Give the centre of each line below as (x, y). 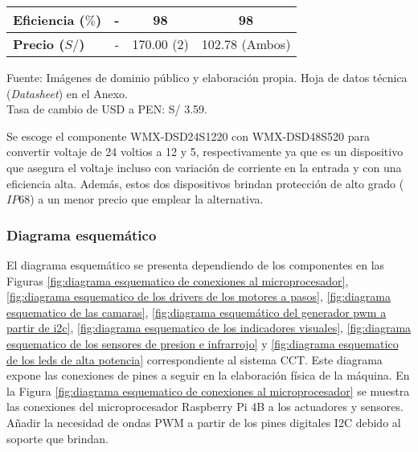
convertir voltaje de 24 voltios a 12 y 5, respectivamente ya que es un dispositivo (205, 152)
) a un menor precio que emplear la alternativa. (147, 199)
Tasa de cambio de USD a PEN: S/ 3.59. (107, 109)
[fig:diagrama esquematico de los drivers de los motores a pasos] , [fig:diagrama (199, 296)
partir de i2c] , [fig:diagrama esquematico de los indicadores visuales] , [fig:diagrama (209, 328)
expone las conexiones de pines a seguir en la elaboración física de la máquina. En (208, 375)
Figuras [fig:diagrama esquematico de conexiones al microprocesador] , (178, 280)
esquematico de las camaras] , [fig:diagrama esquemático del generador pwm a (197, 312)
